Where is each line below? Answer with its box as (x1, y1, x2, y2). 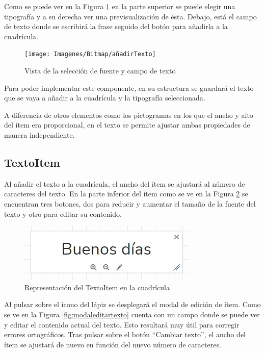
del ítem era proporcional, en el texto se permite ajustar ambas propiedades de (4, 119, 250, 130)
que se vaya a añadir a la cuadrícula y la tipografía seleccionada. (4, 92, 205, 103)
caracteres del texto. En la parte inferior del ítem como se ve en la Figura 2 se (4, 188, 248, 199)
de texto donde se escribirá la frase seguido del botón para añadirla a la (4, 21, 228, 32)
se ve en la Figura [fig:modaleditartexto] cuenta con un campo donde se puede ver (4, 309, 260, 319)
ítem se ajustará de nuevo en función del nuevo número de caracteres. (4, 339, 221, 349)
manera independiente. (4, 130, 75, 140)
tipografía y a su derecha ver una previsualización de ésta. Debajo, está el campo (4, 11, 257, 21)
